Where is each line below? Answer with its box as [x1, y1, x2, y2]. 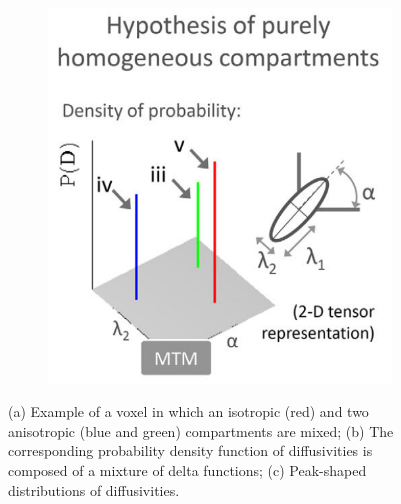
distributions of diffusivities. [8, 479, 180, 500]
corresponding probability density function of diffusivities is [8, 440, 373, 461]
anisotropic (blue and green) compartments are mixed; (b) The [8, 420, 394, 441]
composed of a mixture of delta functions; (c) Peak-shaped [8, 459, 367, 480]
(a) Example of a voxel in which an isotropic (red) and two [8, 401, 369, 422]
